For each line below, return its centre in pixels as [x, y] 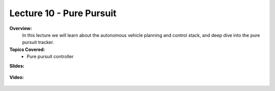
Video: [17, 77]
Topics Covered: [27, 49]
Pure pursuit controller [50, 57]
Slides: [17, 66]
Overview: [21, 28]
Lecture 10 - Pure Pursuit [63, 13]
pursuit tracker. [38, 42]
